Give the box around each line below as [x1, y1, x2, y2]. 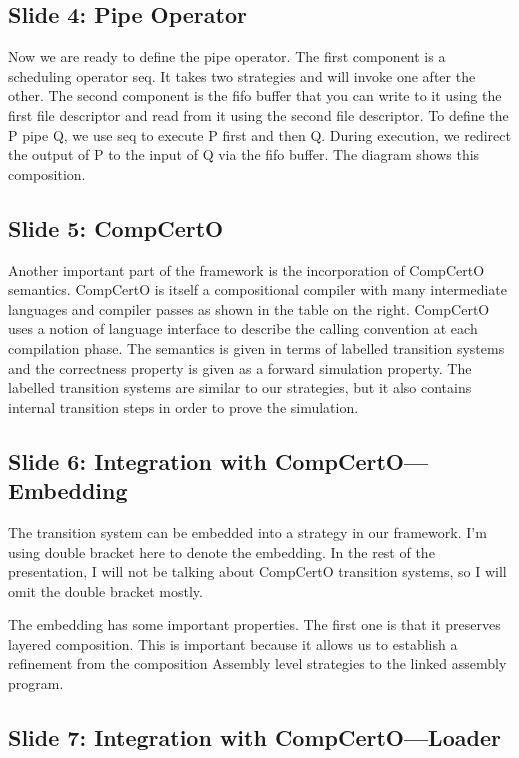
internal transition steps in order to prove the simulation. [8, 396, 359, 417]
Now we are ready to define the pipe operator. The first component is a [8, 46, 446, 67]
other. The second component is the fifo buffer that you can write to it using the [8, 85, 502, 106]
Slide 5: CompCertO [8, 212, 224, 243]
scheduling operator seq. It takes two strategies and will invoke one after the [8, 65, 476, 86]
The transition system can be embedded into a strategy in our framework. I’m [8, 521, 487, 542]
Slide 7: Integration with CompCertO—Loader [8, 722, 501, 753]
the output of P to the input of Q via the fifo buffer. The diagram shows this [8, 144, 480, 165]
